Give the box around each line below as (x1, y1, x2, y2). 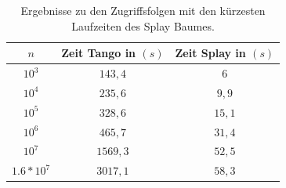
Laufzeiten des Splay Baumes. (71, 17, 215, 34)
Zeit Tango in (61, 45, 136, 61)
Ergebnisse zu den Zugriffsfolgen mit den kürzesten (20, 2, 266, 18)
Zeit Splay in (175, 45, 246, 61)
